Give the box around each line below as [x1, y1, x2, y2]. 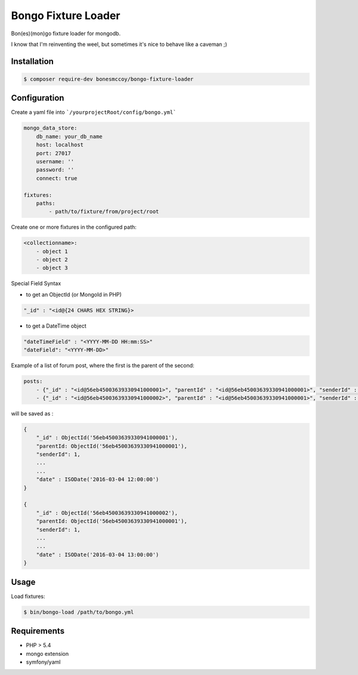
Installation [11, 56, 54, 66]
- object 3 [36, 264, 68, 272]
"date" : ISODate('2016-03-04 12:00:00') [36, 476, 159, 483]
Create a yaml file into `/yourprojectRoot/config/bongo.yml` [11, 109, 177, 116]
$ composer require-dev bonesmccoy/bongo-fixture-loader [23, 75, 194, 82]
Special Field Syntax [11, 280, 61, 287]
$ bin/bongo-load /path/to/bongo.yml [23, 609, 134, 615]
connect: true [36, 175, 78, 181]
